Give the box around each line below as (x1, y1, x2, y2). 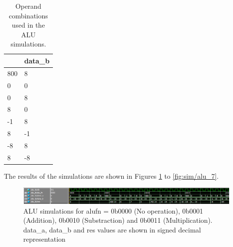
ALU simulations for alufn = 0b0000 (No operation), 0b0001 (23, 205, 203, 216)
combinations (9, 10, 48, 20)
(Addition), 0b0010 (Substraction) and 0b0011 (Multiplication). (23, 215, 213, 225)
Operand (15, 1, 42, 11)
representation (23, 234, 66, 244)
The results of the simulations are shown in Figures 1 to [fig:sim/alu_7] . (4, 170, 219, 181)
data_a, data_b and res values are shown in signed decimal (23, 224, 201, 234)
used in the (12, 20, 45, 30)
